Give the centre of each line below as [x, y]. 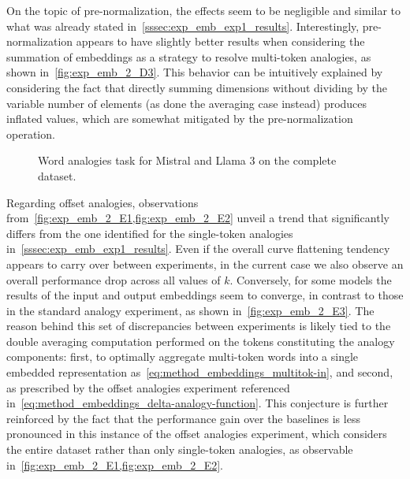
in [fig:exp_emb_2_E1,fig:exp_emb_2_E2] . [115, 464]
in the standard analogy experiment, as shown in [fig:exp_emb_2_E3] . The [190, 310]
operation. [31, 134]
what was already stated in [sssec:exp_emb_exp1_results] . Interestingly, [183, 26]
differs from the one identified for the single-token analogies [150, 233]
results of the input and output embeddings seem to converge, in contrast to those [205, 295]
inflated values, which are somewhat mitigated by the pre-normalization [180, 119]
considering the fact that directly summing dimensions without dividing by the [197, 87]
